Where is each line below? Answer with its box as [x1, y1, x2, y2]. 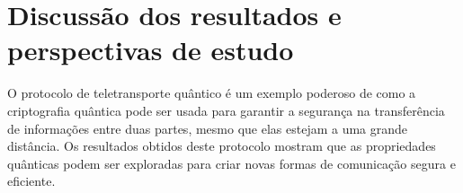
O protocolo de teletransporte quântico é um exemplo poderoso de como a [7, 83, 416, 102]
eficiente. [7, 171, 56, 190]
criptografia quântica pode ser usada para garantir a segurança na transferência [7, 101, 445, 119]
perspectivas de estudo [7, 31, 294, 68]
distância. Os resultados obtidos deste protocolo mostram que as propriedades [7, 136, 436, 155]
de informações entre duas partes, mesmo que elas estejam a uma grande [7, 118, 408, 137]
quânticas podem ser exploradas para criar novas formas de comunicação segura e [7, 154, 456, 172]
